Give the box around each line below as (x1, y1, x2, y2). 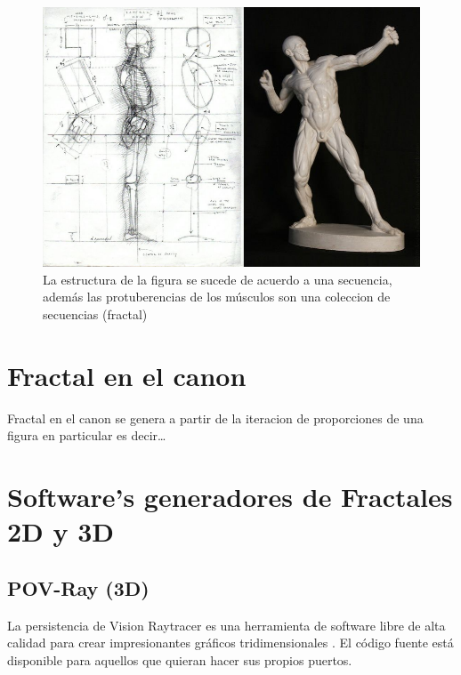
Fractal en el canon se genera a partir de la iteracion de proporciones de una (7, 408, 424, 427)
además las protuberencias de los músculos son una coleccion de (43, 287, 391, 306)
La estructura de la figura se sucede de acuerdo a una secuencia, (43, 269, 392, 288)
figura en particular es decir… (7, 426, 166, 445)
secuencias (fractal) (43, 304, 148, 323)
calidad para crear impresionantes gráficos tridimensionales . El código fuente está (7, 633, 454, 652)
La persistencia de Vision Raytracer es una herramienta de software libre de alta (7, 615, 446, 634)
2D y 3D (7, 513, 115, 550)
